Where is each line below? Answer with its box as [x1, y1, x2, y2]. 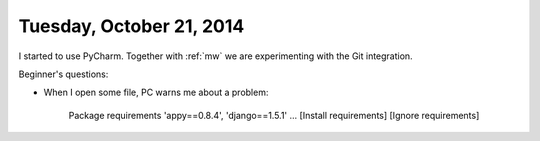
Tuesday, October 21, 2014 [18, 15, 245, 37]
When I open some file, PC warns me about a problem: [43, 86, 269, 99]
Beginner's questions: [18, 68, 109, 80]
